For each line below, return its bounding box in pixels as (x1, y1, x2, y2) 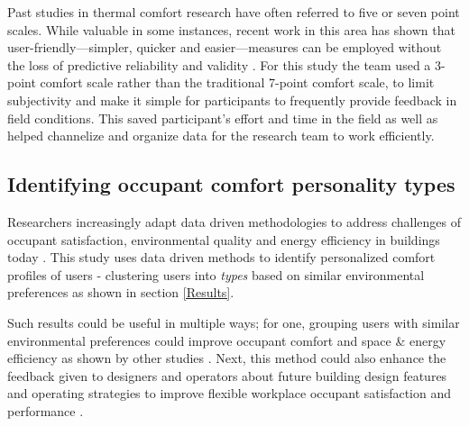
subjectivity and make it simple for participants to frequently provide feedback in (7, 90, 457, 109)
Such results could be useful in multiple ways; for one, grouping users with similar (7, 313, 460, 331)
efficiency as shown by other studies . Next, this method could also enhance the (7, 349, 446, 367)
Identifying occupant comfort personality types (7, 170, 455, 198)
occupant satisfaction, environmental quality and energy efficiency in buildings (7, 230, 440, 249)
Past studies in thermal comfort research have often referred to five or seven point (7, 3, 460, 21)
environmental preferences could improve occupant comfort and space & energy (7, 331, 446, 349)
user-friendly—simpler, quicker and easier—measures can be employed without (7, 38, 442, 57)
